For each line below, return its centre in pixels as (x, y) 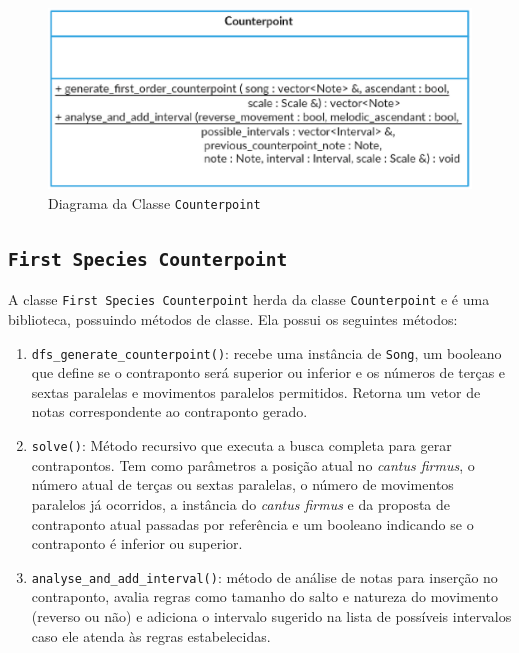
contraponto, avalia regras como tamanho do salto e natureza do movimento (264, 596)
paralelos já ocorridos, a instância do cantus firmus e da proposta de (241, 503)
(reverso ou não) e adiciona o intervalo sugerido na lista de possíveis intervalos (271, 615)
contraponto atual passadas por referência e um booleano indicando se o (252, 523)
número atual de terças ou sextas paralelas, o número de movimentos (242, 484)
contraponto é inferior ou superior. (137, 543)
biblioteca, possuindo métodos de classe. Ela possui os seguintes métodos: (233, 319)
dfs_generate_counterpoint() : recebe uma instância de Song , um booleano (266, 352)
